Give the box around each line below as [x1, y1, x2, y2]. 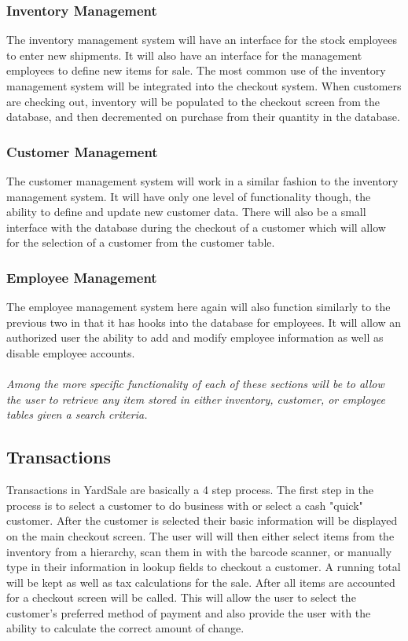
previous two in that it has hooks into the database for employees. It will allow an [6, 313, 402, 330]
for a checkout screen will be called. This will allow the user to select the [6, 589, 356, 606]
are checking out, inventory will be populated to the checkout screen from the [6, 93, 380, 109]
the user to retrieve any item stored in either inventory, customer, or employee [6, 390, 386, 407]
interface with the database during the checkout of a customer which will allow [6, 218, 386, 235]
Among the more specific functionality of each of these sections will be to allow [6, 375, 384, 392]
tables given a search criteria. [6, 406, 148, 423]
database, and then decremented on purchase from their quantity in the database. [6, 108, 400, 125]
